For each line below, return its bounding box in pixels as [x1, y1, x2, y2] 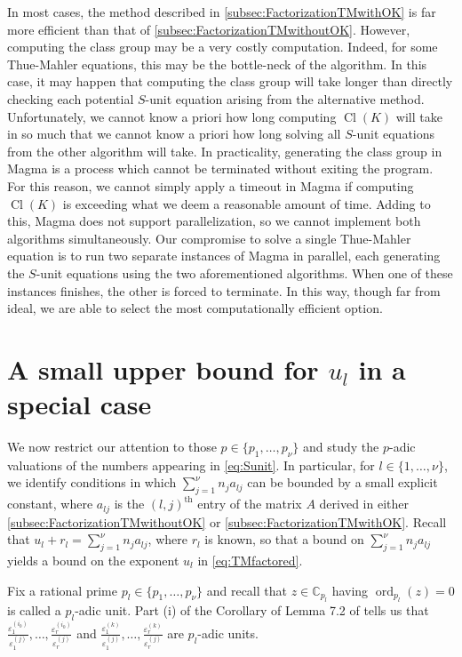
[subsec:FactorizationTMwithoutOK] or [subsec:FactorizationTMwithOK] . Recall [7, 512, 447, 531]
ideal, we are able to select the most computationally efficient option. [7, 299, 383, 317]
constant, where [7, 494, 93, 513]
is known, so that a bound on [204, 530, 364, 549]
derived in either [319, 494, 409, 513]
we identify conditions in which [7, 473, 177, 492]
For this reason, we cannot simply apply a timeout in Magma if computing [7, 176, 414, 195]
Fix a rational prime [7, 581, 117, 599]
